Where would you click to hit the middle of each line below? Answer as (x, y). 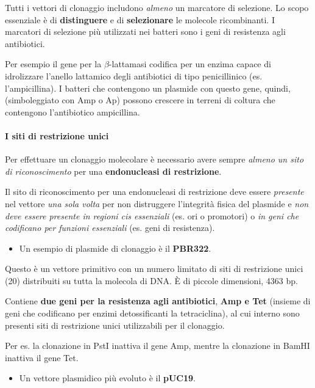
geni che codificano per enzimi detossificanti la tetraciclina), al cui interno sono (152, 313)
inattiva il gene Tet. (42, 357)
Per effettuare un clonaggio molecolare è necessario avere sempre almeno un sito (154, 159)
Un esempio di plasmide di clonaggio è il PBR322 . (115, 248)
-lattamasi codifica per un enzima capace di (190, 64)
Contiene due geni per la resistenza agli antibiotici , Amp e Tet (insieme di (158, 301)
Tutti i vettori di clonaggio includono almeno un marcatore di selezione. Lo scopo (157, 7)
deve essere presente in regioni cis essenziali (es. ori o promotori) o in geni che (152, 215)
